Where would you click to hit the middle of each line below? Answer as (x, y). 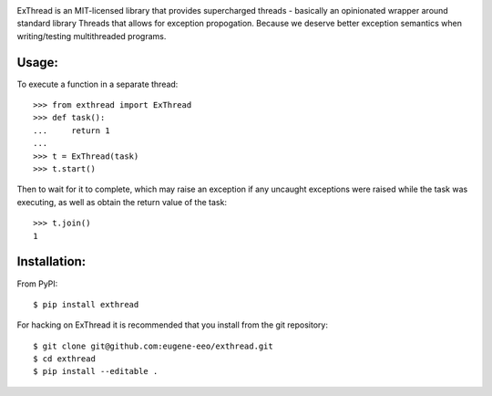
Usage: (38, 63)
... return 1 (72, 130)
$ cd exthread (64, 359)
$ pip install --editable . (96, 371)
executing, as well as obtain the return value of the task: (122, 202)
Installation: (51, 261)
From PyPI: (37, 284)
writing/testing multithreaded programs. (92, 36)
